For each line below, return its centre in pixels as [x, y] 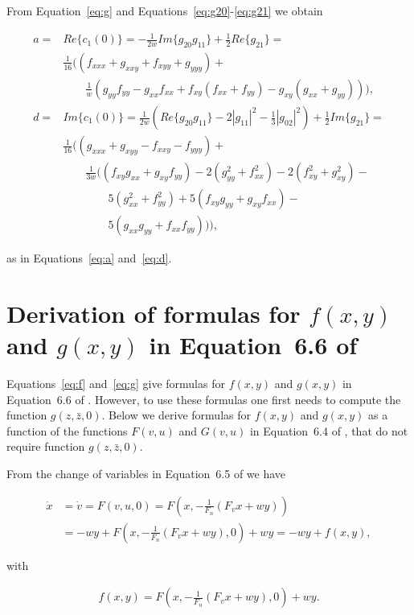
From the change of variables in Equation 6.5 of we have [146, 474]
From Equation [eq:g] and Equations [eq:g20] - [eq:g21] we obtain [165, 10]
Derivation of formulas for [154, 313]
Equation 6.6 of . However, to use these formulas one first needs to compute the [204, 399]
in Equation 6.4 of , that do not [329, 430]
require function [46, 446]
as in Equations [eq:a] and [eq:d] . [89, 258]
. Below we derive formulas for [176, 415]
